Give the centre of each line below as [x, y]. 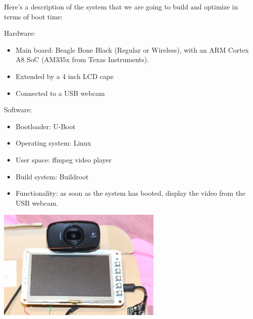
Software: [18, 110]
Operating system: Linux [53, 143]
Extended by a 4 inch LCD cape [65, 76]
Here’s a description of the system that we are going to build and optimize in [121, 6]
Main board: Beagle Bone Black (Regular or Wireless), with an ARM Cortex [132, 49]
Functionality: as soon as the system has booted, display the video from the [130, 193]
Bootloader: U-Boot [46, 126]
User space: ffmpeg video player [64, 159]
